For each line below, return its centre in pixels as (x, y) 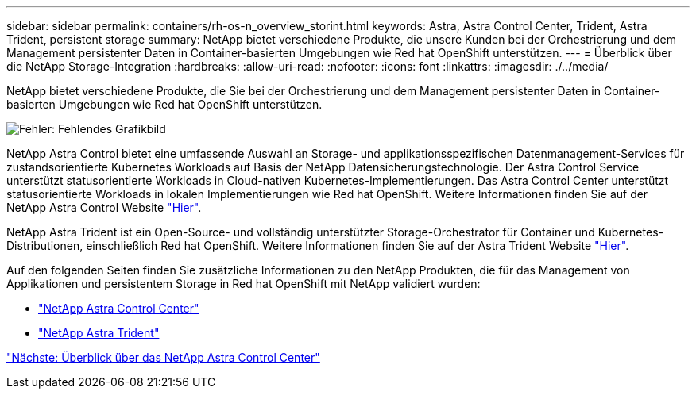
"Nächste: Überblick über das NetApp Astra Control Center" (163, 357)
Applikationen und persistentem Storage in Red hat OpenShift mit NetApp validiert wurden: (244, 284)
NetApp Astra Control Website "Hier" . (104, 207)
